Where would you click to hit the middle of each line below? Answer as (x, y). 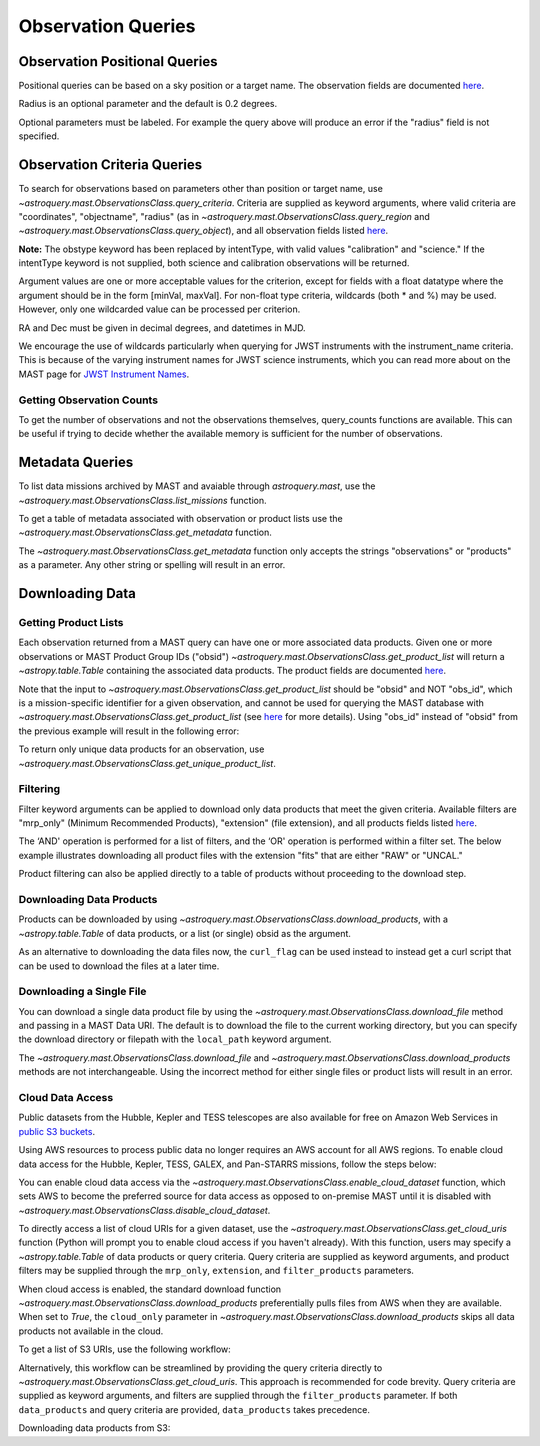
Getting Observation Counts (88, 400)
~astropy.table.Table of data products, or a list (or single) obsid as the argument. (185, 933)
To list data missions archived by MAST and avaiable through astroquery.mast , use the (197, 486)
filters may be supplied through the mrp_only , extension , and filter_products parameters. (216, 1271)
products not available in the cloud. (91, 1331)
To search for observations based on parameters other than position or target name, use (201, 189)
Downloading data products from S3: (94, 1428)
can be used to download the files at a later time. (119, 966)
